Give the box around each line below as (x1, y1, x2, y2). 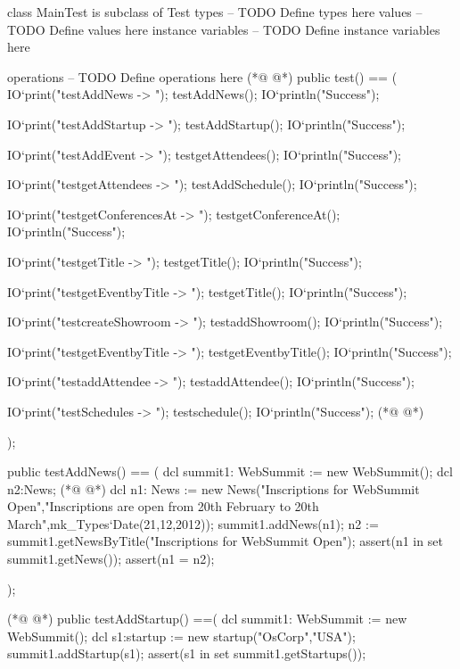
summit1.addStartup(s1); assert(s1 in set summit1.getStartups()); (7, 644, 366, 663)
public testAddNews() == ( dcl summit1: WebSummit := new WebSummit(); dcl (7, 462, 453, 481)
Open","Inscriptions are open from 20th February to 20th (7, 497, 319, 516)
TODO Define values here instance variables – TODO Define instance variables (7, 20, 440, 38)
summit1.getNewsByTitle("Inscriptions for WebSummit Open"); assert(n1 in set (7, 532, 443, 550)
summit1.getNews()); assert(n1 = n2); (7, 549, 215, 568)
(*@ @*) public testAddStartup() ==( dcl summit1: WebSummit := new (7, 609, 407, 628)
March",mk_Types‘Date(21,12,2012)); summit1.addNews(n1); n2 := (7, 514, 379, 533)
